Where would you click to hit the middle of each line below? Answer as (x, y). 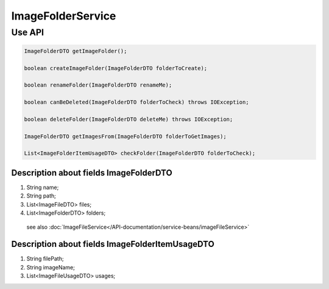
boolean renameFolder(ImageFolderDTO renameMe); (98, 85)
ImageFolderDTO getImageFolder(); (76, 51)
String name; (43, 187)
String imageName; (51, 267)
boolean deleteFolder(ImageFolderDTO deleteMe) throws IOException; (129, 119)
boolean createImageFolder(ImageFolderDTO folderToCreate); (116, 68)
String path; (41, 196)
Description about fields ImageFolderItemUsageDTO (113, 244)
